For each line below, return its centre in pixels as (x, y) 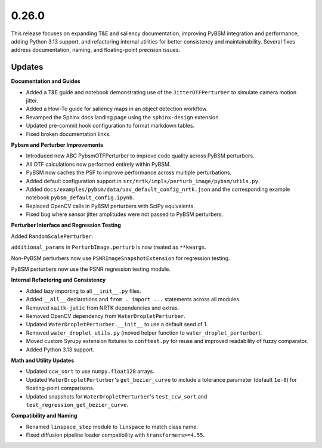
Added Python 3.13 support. (60, 350)
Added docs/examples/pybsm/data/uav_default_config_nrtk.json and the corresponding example (158, 189)
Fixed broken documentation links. (68, 134)
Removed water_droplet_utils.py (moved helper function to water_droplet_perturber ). (144, 333)
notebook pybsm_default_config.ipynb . (80, 197)
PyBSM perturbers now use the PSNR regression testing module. (91, 269)
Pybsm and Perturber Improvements (57, 145)
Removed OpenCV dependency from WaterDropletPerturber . (106, 316)
